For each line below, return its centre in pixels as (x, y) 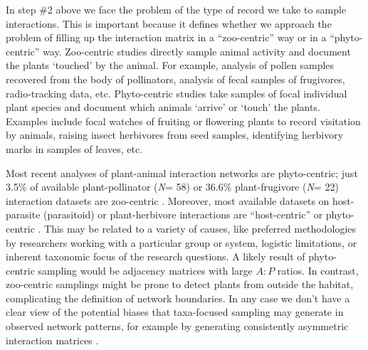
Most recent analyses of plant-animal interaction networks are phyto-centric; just (182, 173)
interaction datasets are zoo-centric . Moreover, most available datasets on (168, 200)
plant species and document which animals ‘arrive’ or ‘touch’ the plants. (163, 107)
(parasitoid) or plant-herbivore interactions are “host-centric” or (183, 214)
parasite (23, 214)
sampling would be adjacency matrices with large (145, 270)
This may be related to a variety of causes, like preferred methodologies (200, 228)
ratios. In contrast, (318, 270)
